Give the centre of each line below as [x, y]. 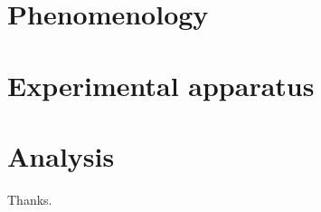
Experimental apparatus [161, 85]
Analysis [61, 155]
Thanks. [30, 199]
